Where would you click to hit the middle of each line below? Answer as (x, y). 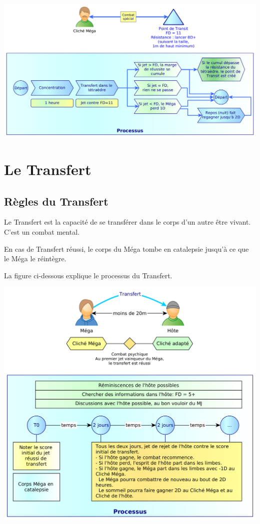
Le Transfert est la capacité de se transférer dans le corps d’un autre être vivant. (127, 222)
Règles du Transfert (56, 201)
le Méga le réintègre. (35, 258)
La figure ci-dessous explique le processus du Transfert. (88, 275)
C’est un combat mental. (42, 232)
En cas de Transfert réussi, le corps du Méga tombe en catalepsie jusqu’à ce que (126, 248)
